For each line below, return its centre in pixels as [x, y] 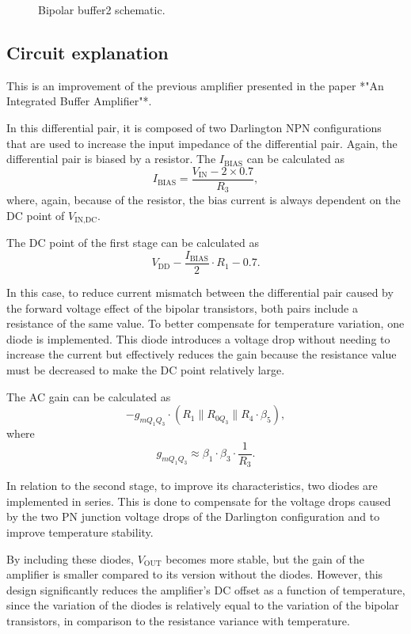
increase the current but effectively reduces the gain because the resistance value [202, 354]
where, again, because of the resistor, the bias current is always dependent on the [204, 200]
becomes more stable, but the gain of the [265, 558]
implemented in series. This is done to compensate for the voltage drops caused [199, 501]
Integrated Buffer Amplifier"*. [79, 101]
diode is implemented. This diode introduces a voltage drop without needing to [198, 338]
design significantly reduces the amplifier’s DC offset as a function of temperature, [206, 589]
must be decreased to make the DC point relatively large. [146, 369]
